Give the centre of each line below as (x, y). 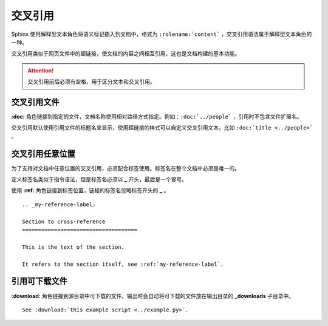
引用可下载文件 (39, 281)
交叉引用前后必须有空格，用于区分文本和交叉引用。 (91, 81)
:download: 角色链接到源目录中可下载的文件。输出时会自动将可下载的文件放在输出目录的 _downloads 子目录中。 (153, 296)
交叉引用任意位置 (43, 154)
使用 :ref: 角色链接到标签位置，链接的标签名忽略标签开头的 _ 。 (90, 190)
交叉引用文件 (35, 102)
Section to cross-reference (64, 221)
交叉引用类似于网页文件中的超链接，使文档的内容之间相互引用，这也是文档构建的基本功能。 (125, 54)
